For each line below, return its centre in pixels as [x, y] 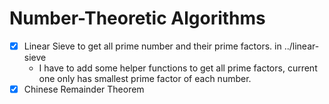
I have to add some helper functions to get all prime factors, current [178, 68]
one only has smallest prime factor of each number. [145, 78]
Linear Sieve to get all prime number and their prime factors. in [152, 46]
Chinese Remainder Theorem [84, 89]
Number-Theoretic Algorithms [137, 18]
